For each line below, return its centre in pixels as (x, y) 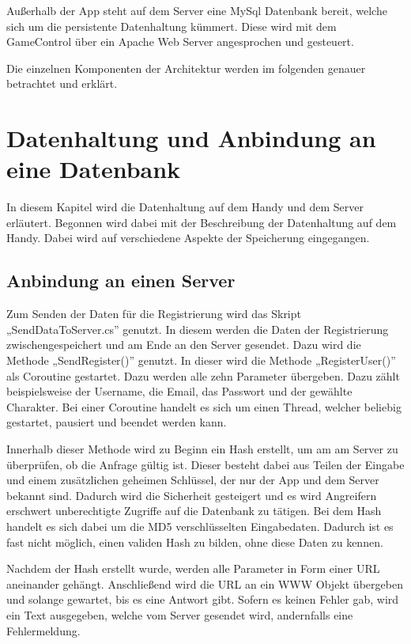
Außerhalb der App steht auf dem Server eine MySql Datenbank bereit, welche (197, 10)
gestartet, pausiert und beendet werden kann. (117, 422)
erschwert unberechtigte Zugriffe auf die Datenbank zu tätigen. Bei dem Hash (194, 511)
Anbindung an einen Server (121, 280)
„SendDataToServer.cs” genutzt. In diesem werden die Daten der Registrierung (198, 329)
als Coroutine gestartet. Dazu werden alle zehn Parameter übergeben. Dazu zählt (203, 375)
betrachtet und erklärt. (62, 83)
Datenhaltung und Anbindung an (191, 138)
